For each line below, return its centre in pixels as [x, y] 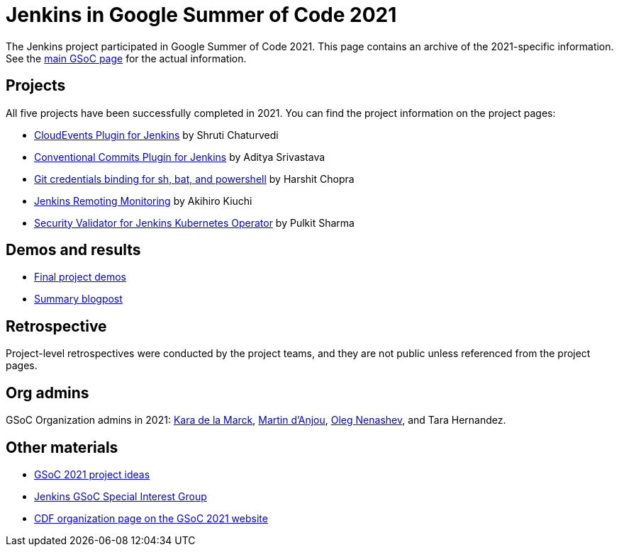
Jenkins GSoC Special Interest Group [121, 496]
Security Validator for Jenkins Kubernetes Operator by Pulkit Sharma [194, 223]
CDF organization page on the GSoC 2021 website [151, 518]
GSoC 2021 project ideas [92, 474]
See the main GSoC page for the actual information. [126, 58]
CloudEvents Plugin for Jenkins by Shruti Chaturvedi [156, 135]
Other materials [62, 447]
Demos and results [73, 250]
